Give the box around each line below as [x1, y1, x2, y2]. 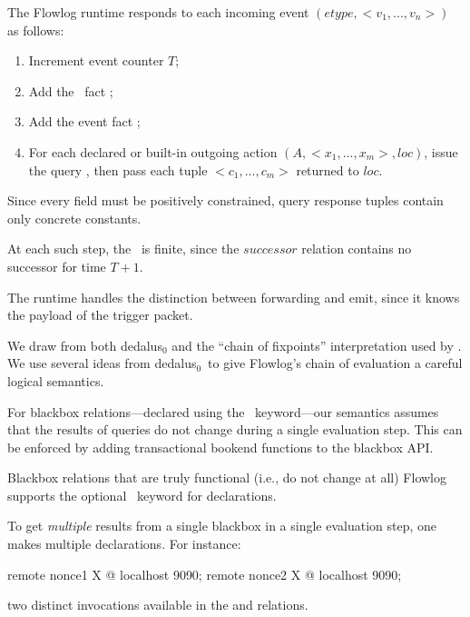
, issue [424, 142, 458, 161]
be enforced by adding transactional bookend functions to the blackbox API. [7, 437, 434, 456]
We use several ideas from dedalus [7, 353, 197, 373]
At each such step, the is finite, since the [7, 239, 240, 258]
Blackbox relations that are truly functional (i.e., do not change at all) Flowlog [7, 468, 447, 487]
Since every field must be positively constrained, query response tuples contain [7, 191, 444, 210]
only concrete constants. [7, 208, 142, 227]
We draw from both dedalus [7, 335, 162, 354]
